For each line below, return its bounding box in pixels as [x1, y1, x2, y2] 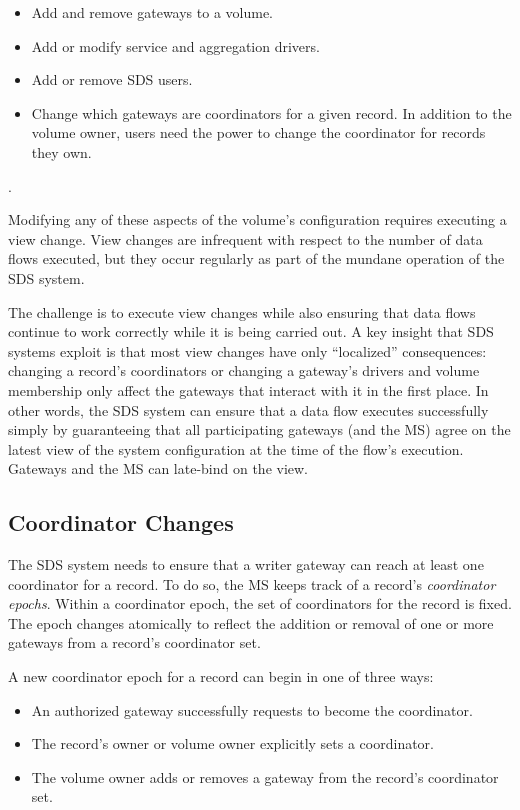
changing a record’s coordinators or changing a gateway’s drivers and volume [8, 360, 480, 381]
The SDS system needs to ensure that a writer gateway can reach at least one [8, 554, 484, 575]
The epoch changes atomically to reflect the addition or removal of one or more [8, 612, 494, 633]
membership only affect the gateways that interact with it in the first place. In [8, 379, 489, 400]
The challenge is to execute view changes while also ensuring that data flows [8, 301, 476, 322]
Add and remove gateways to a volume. [31, 2, 273, 22]
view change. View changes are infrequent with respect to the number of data [8, 228, 483, 249]
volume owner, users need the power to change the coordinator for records [31, 122, 486, 143]
